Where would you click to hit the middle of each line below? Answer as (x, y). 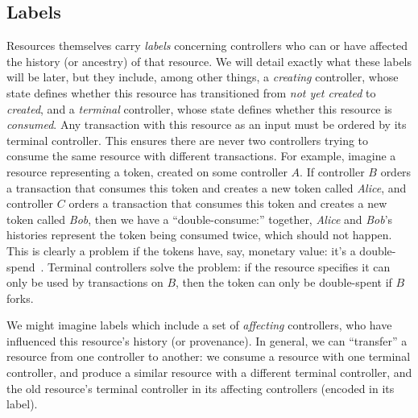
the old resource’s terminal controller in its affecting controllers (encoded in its (201, 388)
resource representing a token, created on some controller (147, 171)
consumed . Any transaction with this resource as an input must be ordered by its (207, 124)
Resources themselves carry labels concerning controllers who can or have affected (207, 46)
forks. (20, 298)
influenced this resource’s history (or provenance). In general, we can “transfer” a (207, 340)
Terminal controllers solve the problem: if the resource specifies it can (219, 266)
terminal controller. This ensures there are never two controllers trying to (188, 140)
